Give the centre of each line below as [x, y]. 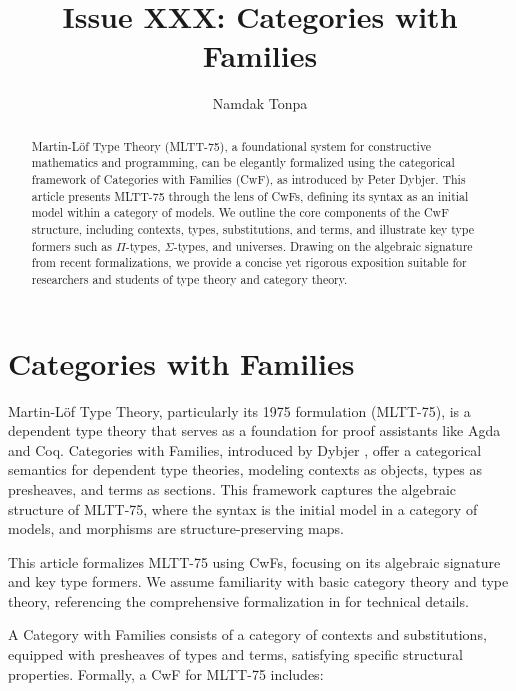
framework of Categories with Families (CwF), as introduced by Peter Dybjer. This [248, 179]
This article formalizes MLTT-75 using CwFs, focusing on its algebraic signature [254, 561]
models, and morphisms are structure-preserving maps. [176, 528]
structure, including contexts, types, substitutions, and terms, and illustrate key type [253, 228]
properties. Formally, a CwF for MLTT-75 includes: [166, 673]
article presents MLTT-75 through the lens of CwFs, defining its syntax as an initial [250, 195]
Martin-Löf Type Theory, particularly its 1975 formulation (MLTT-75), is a [239, 410]
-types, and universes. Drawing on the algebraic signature [323, 245]
